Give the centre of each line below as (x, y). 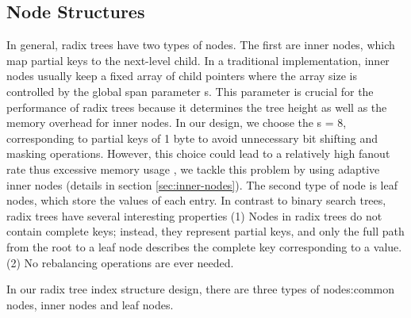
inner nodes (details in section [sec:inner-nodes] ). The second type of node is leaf (202, 184)
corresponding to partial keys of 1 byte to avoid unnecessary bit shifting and (192, 138)
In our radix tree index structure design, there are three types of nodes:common (201, 289)
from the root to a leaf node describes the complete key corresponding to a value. (204, 246)
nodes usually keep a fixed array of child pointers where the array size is (182, 76)
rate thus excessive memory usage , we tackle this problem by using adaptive (193, 169)
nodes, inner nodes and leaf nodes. (90, 304)
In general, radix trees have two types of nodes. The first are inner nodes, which (201, 45)
